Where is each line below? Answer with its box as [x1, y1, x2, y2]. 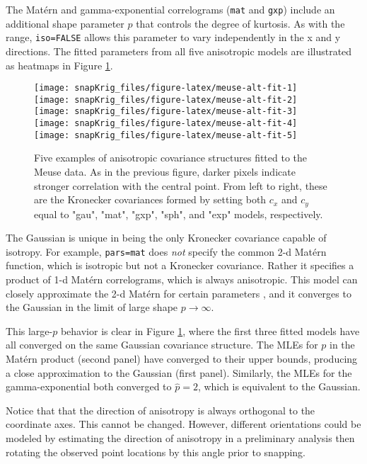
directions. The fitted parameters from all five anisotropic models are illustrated [6, 43, 352, 58]
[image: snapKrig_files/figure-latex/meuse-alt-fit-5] [34, 130, 298, 140]
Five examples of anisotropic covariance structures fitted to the [34, 150, 308, 165]
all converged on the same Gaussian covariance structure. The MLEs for [6, 337, 318, 352]
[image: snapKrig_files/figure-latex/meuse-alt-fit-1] [34, 83, 298, 94]
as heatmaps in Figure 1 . [6, 57, 113, 72]
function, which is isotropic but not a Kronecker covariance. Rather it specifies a [6, 258, 354, 273]
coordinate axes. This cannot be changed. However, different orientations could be [6, 417, 361, 431]
